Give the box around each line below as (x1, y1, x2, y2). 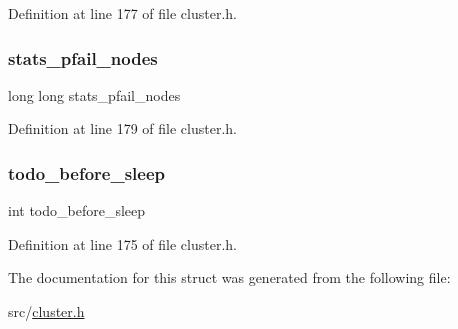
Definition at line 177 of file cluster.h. (8, 3, 237, 23)
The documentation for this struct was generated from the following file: (8, 267, 451, 288)
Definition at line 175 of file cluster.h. (8, 233, 237, 254)
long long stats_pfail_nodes (8, 84, 181, 105)
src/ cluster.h (8, 301, 85, 321)
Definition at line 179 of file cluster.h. (8, 118, 237, 139)
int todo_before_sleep (8, 200, 146, 221)
